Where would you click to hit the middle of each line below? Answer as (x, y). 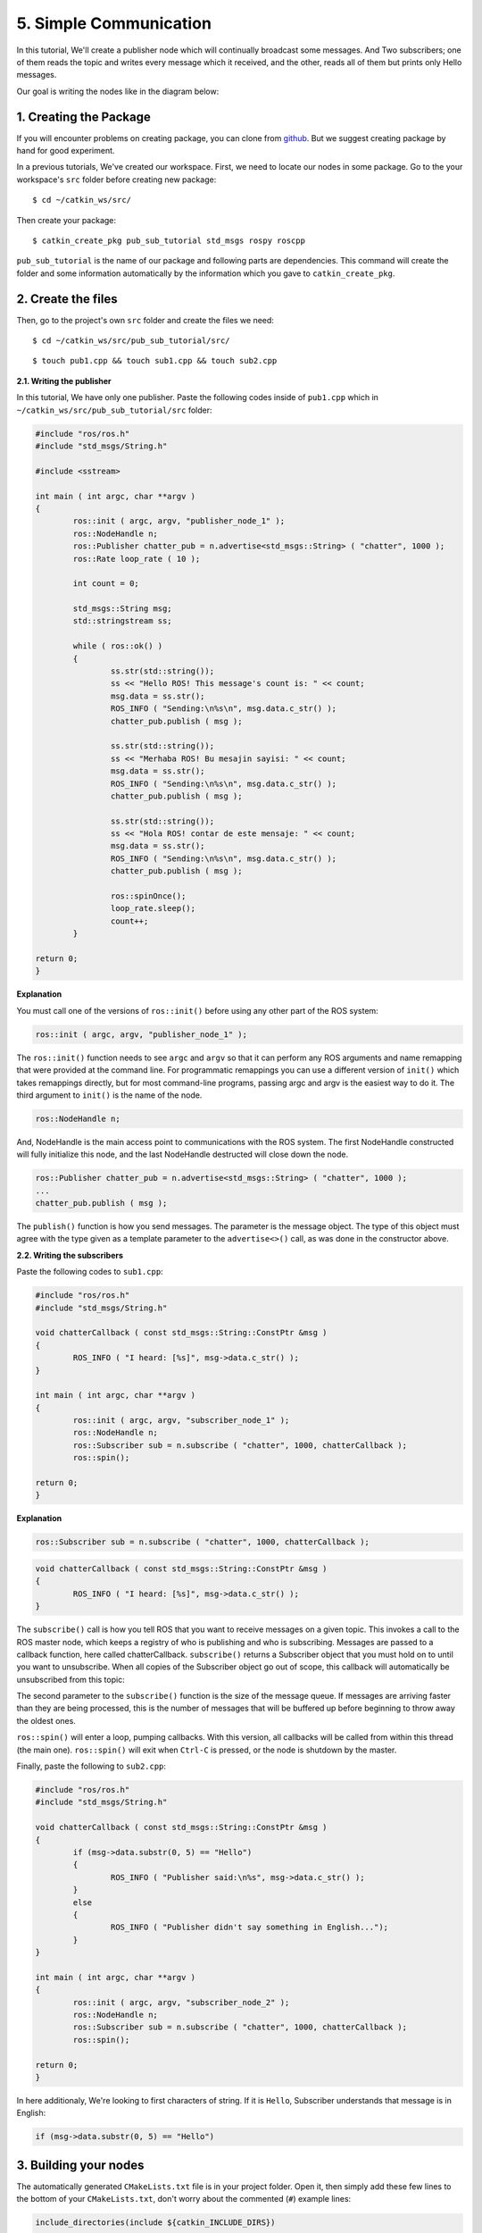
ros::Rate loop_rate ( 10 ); (137, 559)
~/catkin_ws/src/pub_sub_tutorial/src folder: (114, 410)
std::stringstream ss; (123, 621)
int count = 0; (106, 584)
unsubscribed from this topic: (71, 1679)
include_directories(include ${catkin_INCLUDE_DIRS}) (155, 2223)
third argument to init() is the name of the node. (109, 1095)
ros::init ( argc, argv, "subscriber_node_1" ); (181, 1421)
